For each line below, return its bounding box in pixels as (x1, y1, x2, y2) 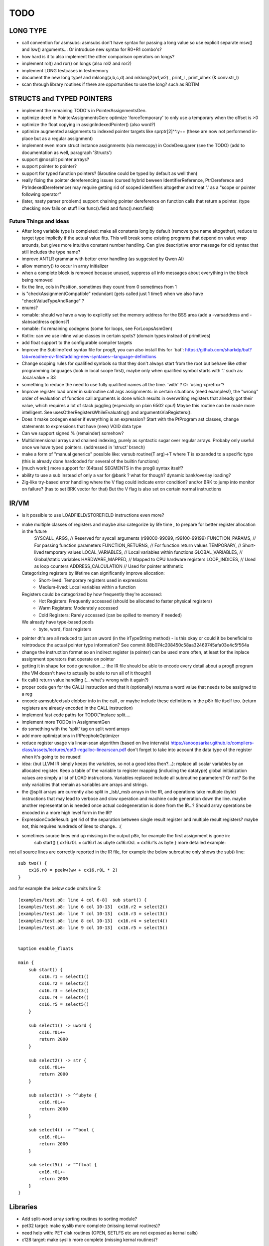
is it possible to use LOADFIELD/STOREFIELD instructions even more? (21, 512, 164, 518)
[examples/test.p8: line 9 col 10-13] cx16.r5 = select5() (18, 925, 168, 931)
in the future (21, 528, 47, 534)
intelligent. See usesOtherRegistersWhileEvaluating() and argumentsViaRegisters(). (21, 409, 192, 416)
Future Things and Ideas (9, 217, 69, 224)
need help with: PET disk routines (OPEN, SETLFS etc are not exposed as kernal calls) (21, 1230, 198, 1236)
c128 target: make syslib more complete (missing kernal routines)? (21, 1237, 158, 1243)
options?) (50, 319, 70, 324)
